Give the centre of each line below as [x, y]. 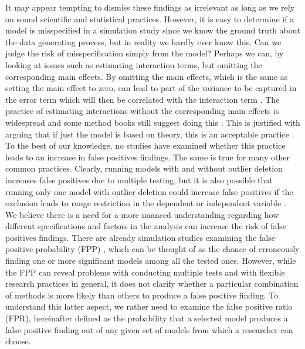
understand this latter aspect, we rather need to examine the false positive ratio [149, 306]
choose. [18, 341]
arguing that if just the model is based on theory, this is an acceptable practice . [150, 134]
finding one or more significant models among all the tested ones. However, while [151, 261]
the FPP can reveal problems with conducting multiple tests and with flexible [145, 272]
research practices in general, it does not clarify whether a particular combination [152, 283]
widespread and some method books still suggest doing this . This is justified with [153, 122]
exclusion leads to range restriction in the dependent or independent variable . [146, 203]
